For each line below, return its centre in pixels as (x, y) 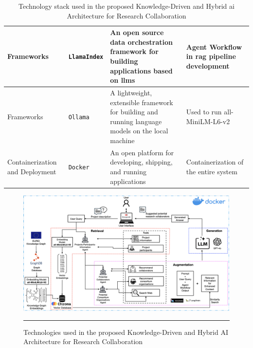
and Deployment (32, 171)
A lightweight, (131, 92)
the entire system (212, 171)
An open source (137, 32)
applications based (141, 70)
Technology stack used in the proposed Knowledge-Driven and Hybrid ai (126, 6)
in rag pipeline (211, 56)
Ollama (79, 117)
